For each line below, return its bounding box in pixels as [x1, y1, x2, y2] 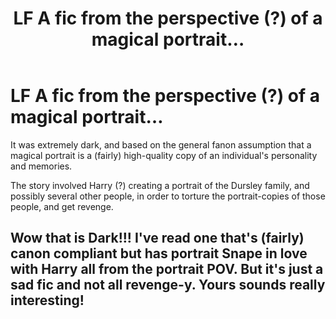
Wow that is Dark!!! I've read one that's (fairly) [10, 230, 305, 247]
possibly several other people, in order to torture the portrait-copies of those [10, 190, 326, 202]
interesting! [10, 292, 85, 309]
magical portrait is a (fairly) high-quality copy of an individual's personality [10, 149, 318, 161]
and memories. [10, 160, 73, 172]
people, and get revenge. [10, 200, 114, 212]
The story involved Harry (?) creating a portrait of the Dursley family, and [10, 179, 310, 191]
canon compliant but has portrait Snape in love [10, 245, 308, 262]
